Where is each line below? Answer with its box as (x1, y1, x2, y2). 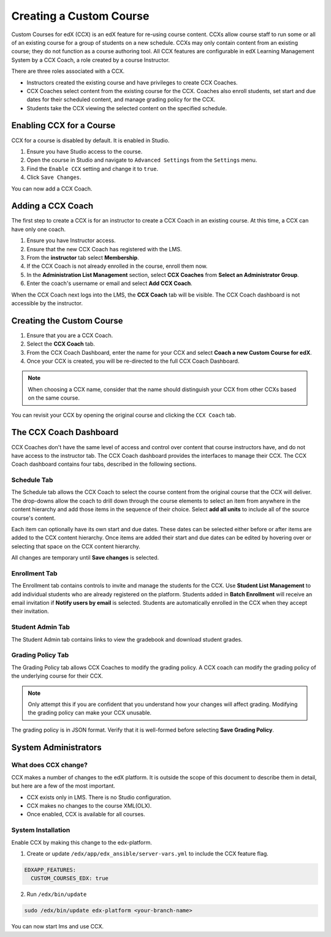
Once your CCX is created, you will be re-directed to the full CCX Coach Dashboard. (26, 357, 240, 365)
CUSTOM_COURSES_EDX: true (31, 875, 108, 882)
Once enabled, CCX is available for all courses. (26, 811, 145, 818)
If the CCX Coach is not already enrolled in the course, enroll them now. (26, 262, 208, 270)
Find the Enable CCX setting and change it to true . (26, 165, 159, 172)
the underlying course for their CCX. (11, 672, 104, 680)
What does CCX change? (11, 761, 88, 769)
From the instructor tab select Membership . (26, 254, 139, 261)
